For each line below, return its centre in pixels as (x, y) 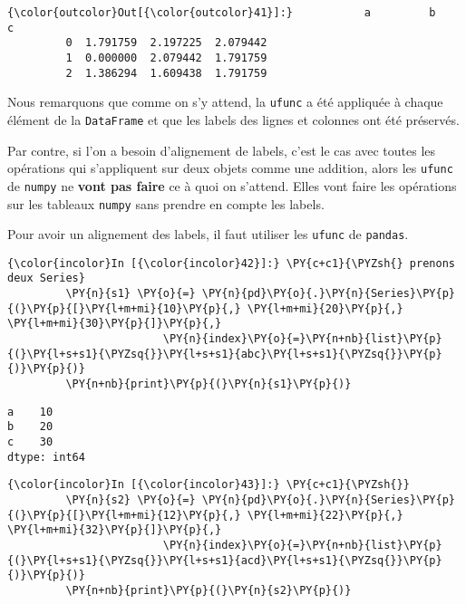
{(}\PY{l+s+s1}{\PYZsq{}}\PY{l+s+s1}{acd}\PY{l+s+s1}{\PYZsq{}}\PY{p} (225, 560)
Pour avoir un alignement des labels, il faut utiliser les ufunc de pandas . (208, 234)
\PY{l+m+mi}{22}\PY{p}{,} (325, 515)
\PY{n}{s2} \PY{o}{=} (131, 500)
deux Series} (46, 278)
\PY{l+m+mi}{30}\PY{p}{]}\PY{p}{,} (115, 324)
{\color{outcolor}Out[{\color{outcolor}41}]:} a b (222, 13)
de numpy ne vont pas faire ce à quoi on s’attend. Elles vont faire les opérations (232, 185)
